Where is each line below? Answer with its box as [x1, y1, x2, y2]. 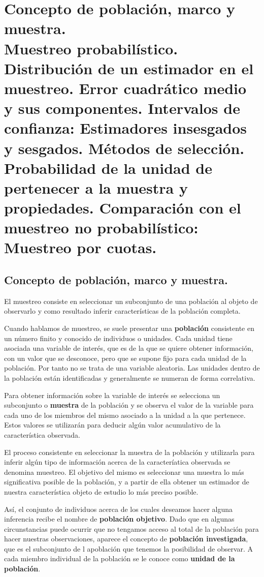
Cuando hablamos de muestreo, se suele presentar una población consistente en [4, 323, 254, 333]
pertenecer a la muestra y [4, 177, 188, 198]
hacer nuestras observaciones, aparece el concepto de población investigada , [4, 533, 248, 544]
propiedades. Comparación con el [4, 197, 241, 218]
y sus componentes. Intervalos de [4, 98, 240, 118]
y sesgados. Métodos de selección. [4, 137, 245, 158]
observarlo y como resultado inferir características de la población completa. [4, 306, 241, 316]
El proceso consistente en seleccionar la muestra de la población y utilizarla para [4, 446, 255, 457]
